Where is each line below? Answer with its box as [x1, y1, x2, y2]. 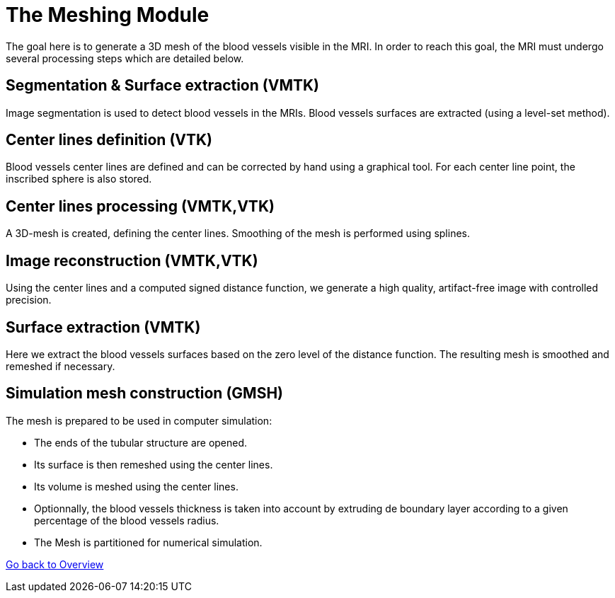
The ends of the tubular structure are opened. [34, 436, 248, 449]
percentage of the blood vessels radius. [34, 514, 219, 527]
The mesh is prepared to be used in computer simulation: [6, 414, 272, 427]
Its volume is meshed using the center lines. [34, 480, 238, 493]
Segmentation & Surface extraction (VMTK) [6, 76, 319, 95]
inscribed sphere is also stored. [6, 173, 152, 185]
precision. [6, 294, 52, 306]
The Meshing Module [6, 3, 209, 27]
